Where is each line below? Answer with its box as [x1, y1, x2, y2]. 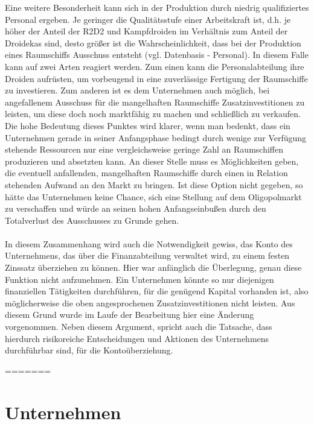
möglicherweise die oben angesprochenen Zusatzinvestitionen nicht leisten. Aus [5, 296, 295, 309]
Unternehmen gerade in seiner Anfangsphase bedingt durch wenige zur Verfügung [5, 131, 307, 144]
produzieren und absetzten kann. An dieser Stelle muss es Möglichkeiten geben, [5, 154, 299, 167]
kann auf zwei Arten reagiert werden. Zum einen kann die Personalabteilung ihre [5, 60, 304, 72]
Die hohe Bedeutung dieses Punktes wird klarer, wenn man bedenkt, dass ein [5, 119, 290, 131]
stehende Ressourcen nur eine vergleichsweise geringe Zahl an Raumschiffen [5, 143, 283, 156]
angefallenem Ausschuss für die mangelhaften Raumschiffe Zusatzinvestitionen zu [5, 95, 305, 108]
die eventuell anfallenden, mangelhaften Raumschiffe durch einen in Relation [5, 166, 288, 179]
